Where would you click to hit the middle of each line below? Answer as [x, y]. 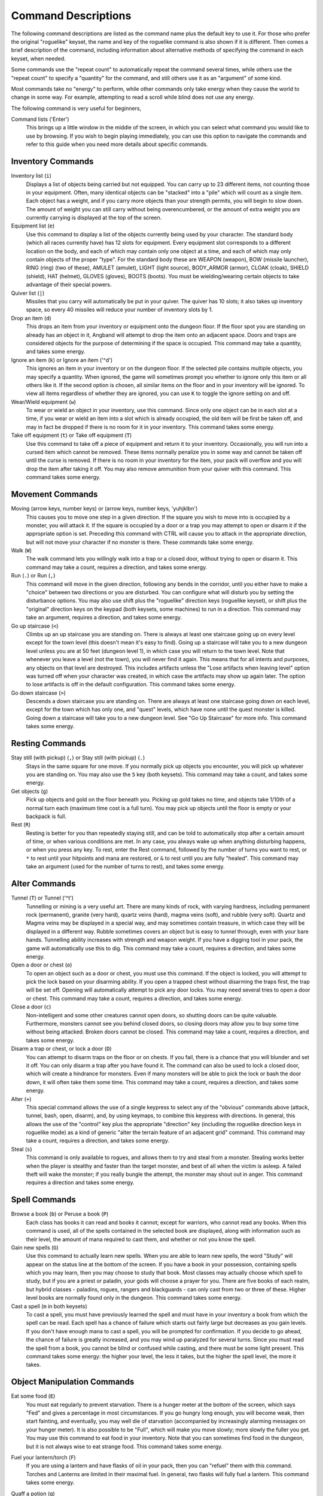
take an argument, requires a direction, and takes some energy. [104, 618]
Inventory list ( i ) [31, 176]
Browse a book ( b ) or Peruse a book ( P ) [60, 1214]
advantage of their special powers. [69, 285]
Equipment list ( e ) [33, 226]
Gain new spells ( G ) [35, 1247]
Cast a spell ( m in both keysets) [49, 1306]
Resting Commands [48, 744]
